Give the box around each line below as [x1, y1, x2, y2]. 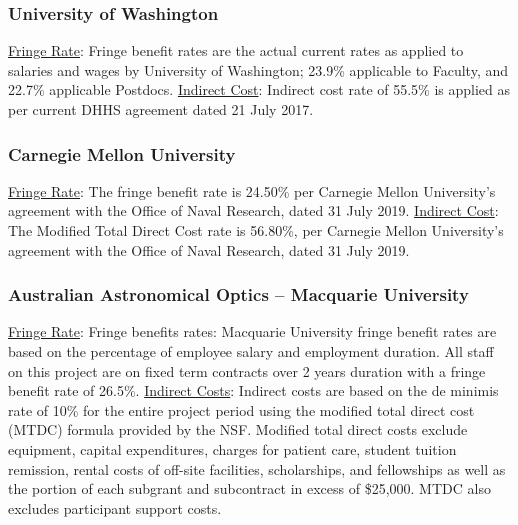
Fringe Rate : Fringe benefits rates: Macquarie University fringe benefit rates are [8, 321, 497, 342]
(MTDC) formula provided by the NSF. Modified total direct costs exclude [8, 419, 468, 440]
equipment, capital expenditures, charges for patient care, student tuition [8, 438, 457, 459]
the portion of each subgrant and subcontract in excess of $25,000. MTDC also [8, 478, 491, 499]
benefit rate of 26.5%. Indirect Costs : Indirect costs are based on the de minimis [8, 380, 499, 401]
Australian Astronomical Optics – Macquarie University [8, 282, 469, 307]
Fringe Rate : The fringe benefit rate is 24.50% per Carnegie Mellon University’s [8, 180, 496, 201]
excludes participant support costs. [8, 497, 222, 518]
